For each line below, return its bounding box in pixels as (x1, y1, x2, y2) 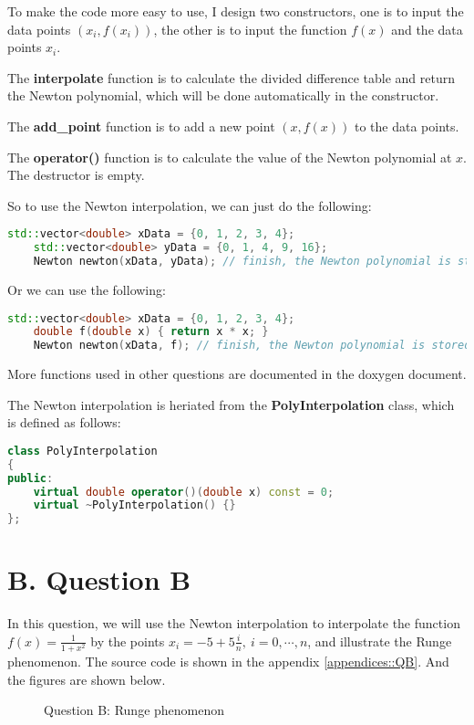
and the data (391, 19, 463, 38)
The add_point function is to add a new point (7, 116, 275, 135)
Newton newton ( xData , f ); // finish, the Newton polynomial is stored (33, 339, 471, 352)
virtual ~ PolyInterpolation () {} (33, 499, 236, 512)
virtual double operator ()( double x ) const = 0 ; (33, 485, 335, 499)
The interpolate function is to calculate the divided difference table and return (7, 68, 455, 87)
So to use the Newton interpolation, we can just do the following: (7, 195, 372, 215)
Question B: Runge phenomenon (44, 700, 225, 720)
